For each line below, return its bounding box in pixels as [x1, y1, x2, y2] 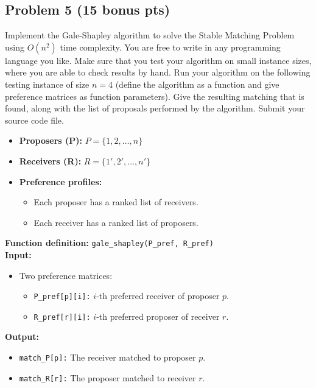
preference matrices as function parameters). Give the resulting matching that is [5, 90, 304, 102]
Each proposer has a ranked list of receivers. [33, 196, 198, 208]
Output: [5, 330, 39, 343]
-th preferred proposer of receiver [96, 309, 220, 322]
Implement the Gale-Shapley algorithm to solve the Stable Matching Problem [5, 29, 295, 41]
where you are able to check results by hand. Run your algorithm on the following [5, 66, 311, 79]
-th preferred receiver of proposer [96, 289, 220, 302]
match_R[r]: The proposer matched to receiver [19, 371, 196, 384]
